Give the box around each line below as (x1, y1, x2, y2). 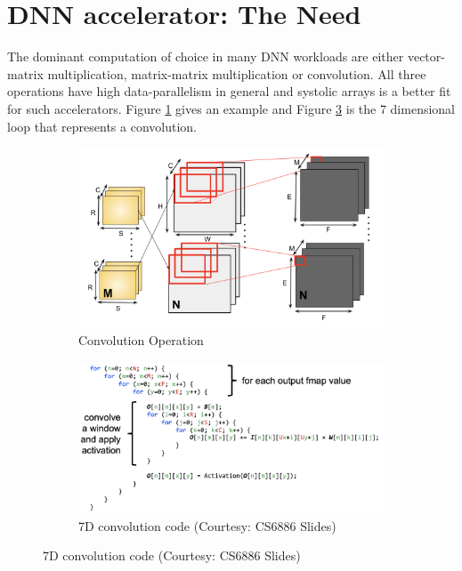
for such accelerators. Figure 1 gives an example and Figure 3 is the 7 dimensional (7, 99, 456, 117)
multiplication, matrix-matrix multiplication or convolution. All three (47, 64, 426, 83)
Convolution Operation (78, 330, 204, 349)
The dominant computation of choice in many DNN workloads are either (7, 47, 404, 66)
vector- (407, 47, 445, 66)
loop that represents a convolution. (7, 117, 197, 135)
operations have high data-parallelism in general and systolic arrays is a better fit (7, 82, 451, 101)
